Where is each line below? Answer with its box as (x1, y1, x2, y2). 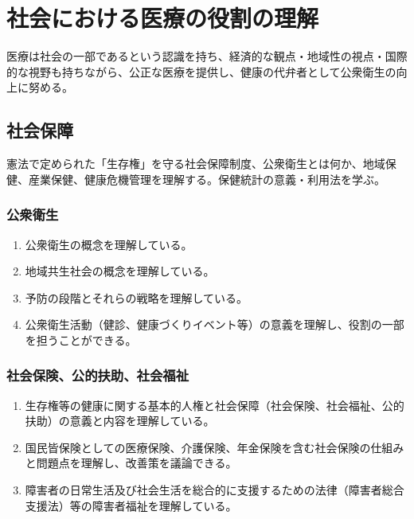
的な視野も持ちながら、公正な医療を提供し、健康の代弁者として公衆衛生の (6, 63, 396, 80)
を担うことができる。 (25, 331, 137, 348)
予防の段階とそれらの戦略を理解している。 (25, 289, 248, 306)
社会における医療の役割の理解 (6, 2, 319, 34)
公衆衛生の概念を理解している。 (25, 236, 193, 252)
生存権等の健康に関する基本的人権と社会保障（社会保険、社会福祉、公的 (25, 396, 404, 413)
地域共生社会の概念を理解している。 (25, 263, 215, 279)
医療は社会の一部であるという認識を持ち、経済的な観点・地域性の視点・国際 (6, 48, 408, 64)
